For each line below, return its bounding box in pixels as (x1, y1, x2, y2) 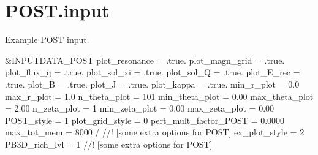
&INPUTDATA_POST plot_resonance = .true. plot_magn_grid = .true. (5, 53, 285, 66)
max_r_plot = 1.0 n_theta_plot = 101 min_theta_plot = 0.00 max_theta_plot (5, 89, 314, 102)
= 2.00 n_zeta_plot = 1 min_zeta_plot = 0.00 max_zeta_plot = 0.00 (5, 102, 274, 115)
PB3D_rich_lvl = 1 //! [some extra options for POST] (5, 137, 213, 150)
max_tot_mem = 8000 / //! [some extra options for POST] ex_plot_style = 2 (5, 126, 305, 138)
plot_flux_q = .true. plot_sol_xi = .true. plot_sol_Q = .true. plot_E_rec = (5, 66, 300, 78)
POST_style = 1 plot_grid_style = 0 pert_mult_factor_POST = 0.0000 (5, 113, 285, 126)
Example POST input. (5, 33, 89, 46)
